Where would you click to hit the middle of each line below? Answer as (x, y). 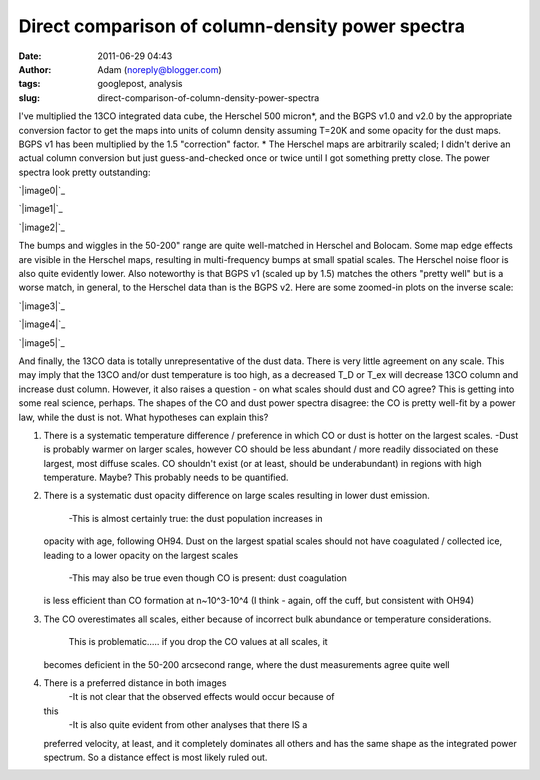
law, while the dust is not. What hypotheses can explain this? (143, 417)
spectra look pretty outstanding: (84, 172)
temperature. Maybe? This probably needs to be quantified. (166, 477)
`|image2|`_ (41, 227)
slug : (29, 97)
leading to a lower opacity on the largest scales (141, 555)
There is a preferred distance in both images (135, 683)
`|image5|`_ (41, 342)
